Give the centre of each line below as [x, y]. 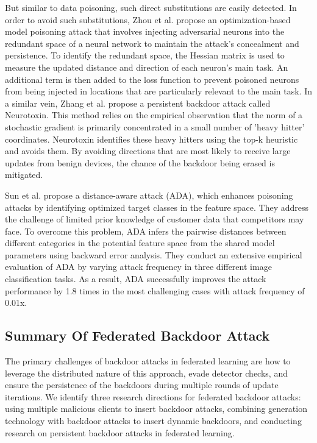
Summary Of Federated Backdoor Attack [137, 335]
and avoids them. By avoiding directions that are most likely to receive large [148, 151]
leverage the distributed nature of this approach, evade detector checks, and [146, 373]
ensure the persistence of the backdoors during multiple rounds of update [142, 385]
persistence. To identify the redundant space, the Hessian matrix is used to [145, 55]
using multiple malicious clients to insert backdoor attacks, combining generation [156, 409]
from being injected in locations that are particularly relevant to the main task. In [158, 91]
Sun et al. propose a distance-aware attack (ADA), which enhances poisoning [149, 195]
